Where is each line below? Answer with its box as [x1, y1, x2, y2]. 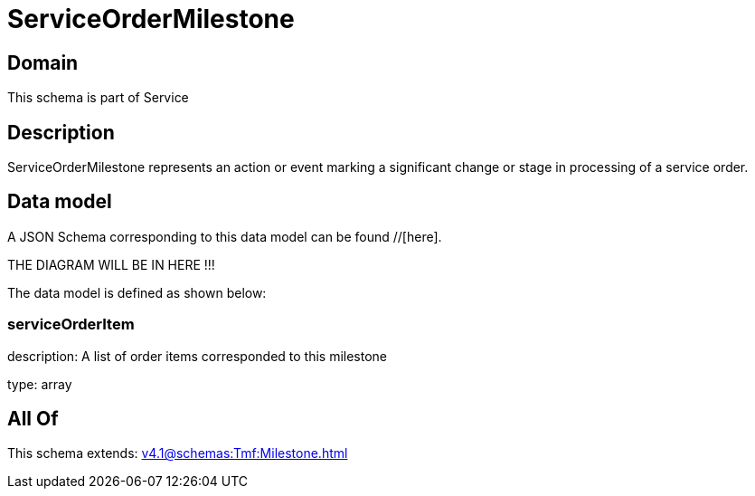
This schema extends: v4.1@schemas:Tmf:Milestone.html [7, 445, 348, 462]
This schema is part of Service [7, 90, 189, 106]
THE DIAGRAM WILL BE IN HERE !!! [7, 256, 215, 272]
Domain [7, 51, 79, 74]
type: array [7, 376, 72, 392]
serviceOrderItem [7, 315, 135, 334]
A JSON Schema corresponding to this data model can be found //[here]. [7, 228, 442, 244]
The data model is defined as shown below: [7, 284, 267, 300]
